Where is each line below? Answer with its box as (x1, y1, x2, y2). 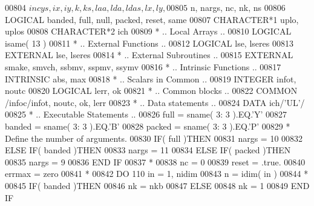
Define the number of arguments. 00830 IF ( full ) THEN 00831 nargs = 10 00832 (5, 131, 303, 144)
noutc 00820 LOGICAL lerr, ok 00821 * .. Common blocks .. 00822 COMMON (5, 84, 298, 97)
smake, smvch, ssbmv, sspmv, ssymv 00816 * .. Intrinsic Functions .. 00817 (5, 60, 281, 73)
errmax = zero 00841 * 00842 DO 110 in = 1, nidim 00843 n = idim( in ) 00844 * (5, 167, 309, 180)
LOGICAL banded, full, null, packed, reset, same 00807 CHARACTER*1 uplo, (5, 13, 299, 25)
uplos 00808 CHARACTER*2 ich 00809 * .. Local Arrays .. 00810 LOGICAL (5, 25, 292, 38)
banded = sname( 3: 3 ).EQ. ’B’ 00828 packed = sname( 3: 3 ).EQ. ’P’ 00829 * (5, 119, 290, 132)
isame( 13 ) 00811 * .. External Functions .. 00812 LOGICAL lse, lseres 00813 (5, 36, 293, 49)
